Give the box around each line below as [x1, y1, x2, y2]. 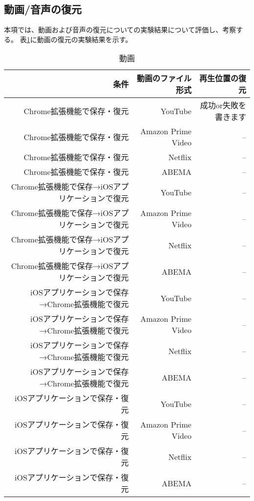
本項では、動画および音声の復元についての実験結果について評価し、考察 [4, 24, 236, 35]
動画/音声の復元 [4, 1, 82, 17]
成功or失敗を [200, 99, 246, 111]
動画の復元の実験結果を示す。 [37, 34, 132, 44]
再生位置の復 [199, 72, 246, 84]
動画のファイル [136, 72, 191, 84]
